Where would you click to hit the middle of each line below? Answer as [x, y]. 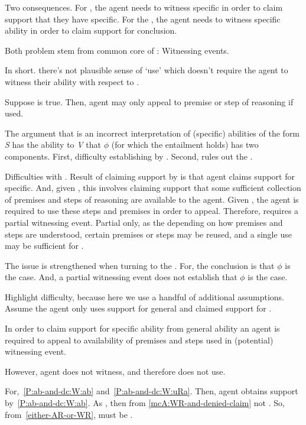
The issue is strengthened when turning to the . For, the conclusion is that [140, 265]
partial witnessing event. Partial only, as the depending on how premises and [144, 222]
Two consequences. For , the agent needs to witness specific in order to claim [144, 7]
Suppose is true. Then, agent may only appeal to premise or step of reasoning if [149, 101]
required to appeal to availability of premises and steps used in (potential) [139, 340]
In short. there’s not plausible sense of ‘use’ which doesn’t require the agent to [147, 70]
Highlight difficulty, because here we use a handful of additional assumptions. [144, 296]
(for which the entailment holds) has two [185, 145]
